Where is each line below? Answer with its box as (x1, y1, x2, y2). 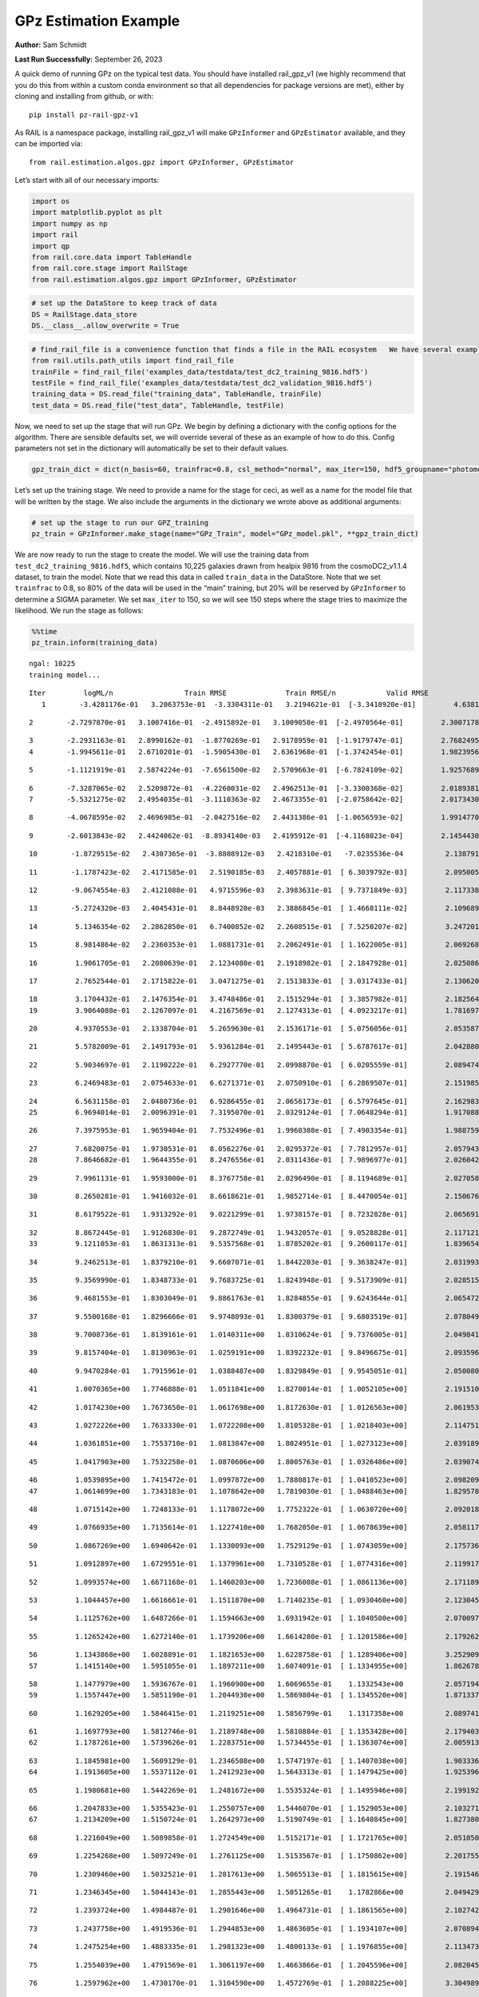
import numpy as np (31, 219, 108, 228)
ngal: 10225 (29, 659, 76, 669)
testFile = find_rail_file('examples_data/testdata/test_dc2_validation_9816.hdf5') (31, 378, 373, 387)
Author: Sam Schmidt (14, 40, 87, 50)
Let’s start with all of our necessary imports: (14, 176, 160, 185)
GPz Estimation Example (14, 12, 180, 30)
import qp (31, 241, 70, 251)
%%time (31, 627, 57, 637)
